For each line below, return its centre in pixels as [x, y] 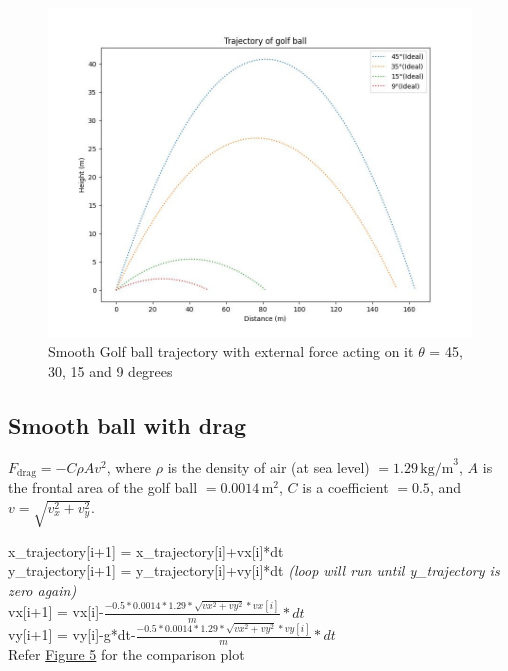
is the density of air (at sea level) [268, 466]
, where [129, 466]
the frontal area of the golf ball [103, 487]
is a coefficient [345, 487]
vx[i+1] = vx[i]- [56, 611]
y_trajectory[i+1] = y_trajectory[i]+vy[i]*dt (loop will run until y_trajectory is [254, 570]
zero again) [42, 589]
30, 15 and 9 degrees [110, 370]
